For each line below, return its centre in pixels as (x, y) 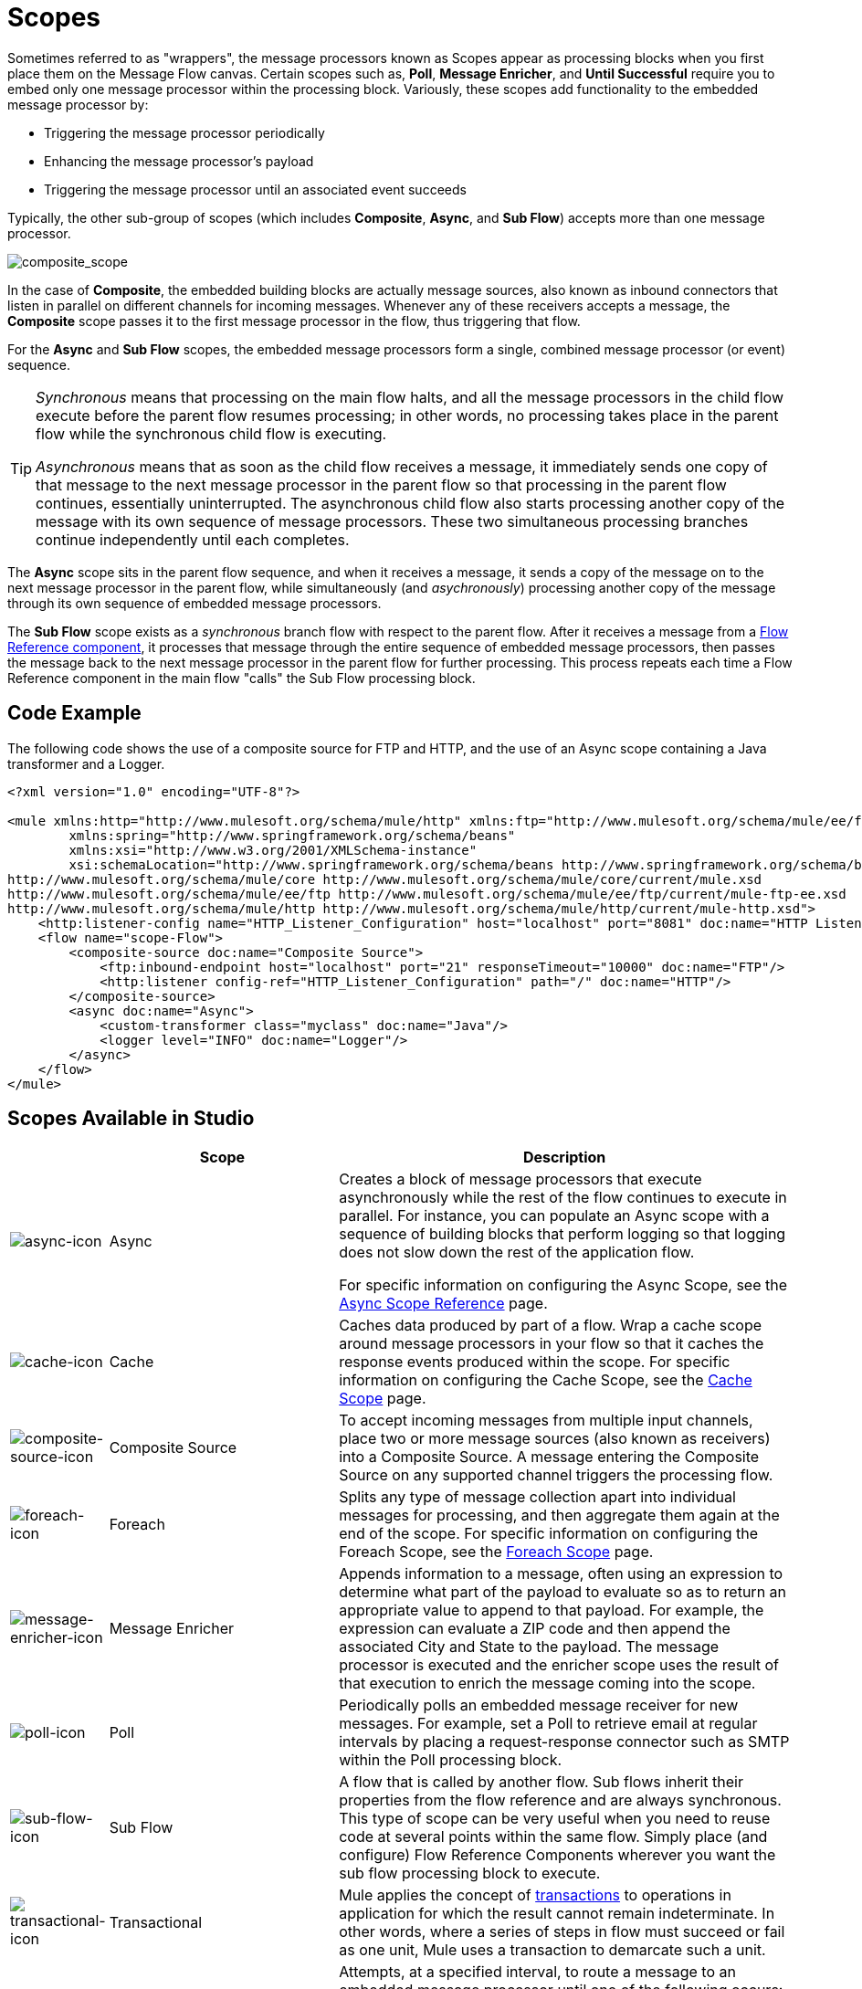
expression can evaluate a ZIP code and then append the (535, 1629)
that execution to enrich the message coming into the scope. (547, 1684)
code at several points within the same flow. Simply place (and (553, 1837)
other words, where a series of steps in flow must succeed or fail (562, 1932)
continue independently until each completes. (193, 539)
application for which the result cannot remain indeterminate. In (557, 1914)
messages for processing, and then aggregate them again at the (559, 1515)
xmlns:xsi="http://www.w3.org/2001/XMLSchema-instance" (273, 850)
